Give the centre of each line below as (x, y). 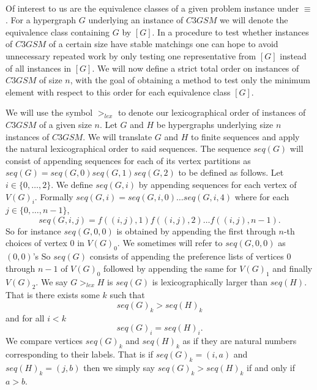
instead (293, 55)
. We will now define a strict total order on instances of (196, 68)
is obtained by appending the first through (196, 231)
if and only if (271, 367)
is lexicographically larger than (210, 281)
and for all (25, 317)
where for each (262, 196)
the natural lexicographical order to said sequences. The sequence (128, 148)
